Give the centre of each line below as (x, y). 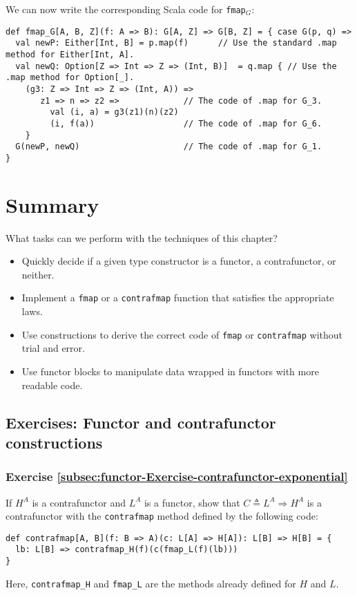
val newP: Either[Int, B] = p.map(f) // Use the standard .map (176, 43)
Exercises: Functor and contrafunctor (141, 422)
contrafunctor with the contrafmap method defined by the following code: (162, 516)
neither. (38, 274)
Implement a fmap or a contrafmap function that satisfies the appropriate (178, 297)
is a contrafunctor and (79, 502)
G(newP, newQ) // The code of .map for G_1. (169, 147)
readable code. (52, 385)
